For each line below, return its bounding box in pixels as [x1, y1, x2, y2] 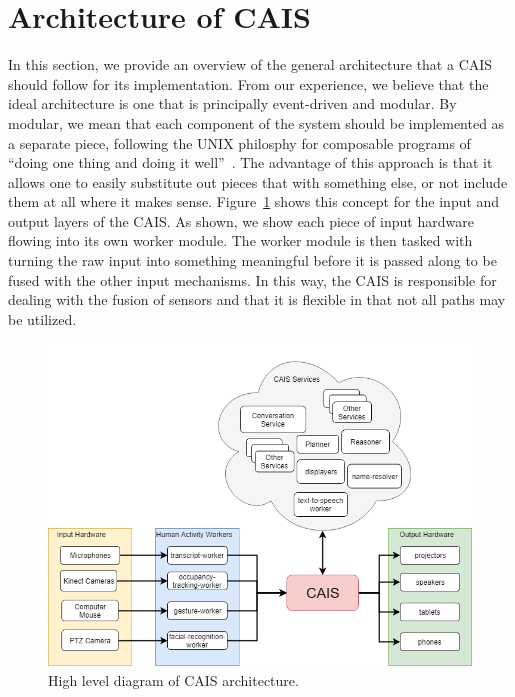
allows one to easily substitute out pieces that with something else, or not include [8, 171, 508, 192]
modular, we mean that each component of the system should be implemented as [8, 112, 505, 133]
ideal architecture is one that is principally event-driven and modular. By [8, 93, 457, 114]
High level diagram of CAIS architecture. [48, 669, 299, 690]
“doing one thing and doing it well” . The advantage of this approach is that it [8, 152, 493, 173]
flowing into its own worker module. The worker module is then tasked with [8, 230, 473, 251]
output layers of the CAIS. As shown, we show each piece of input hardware [8, 210, 474, 231]
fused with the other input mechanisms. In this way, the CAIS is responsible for [8, 269, 497, 290]
